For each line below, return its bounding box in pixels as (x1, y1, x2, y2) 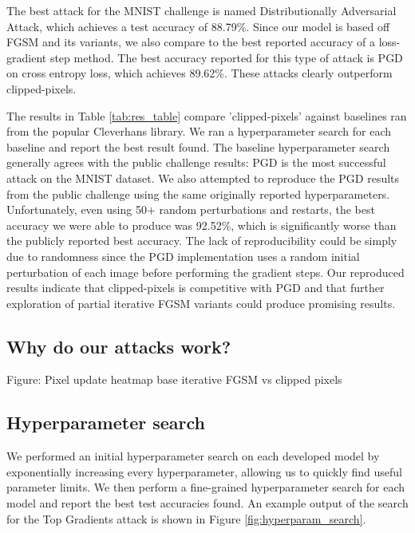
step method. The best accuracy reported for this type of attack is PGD (49, 49, 403, 65)
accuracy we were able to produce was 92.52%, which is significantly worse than (6, 216, 397, 233)
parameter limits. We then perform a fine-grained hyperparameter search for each (6, 479, 405, 495)
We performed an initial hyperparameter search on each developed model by (6, 448, 380, 464)
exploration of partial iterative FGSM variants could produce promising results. (6, 294, 396, 311)
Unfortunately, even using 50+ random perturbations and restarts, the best (6, 201, 375, 218)
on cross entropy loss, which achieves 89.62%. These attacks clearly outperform (6, 65, 393, 81)
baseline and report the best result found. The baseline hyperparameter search (6, 138, 390, 155)
